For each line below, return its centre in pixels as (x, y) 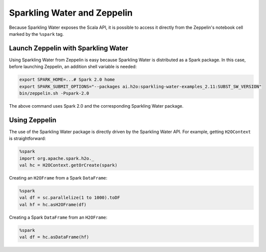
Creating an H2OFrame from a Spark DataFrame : (58, 178)
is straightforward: (27, 138)
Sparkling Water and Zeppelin (71, 13)
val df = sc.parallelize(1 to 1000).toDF (70, 198)
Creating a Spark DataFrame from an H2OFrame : (58, 217)
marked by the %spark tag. (36, 34)
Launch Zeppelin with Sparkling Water (69, 48)
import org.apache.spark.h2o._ (57, 158)
